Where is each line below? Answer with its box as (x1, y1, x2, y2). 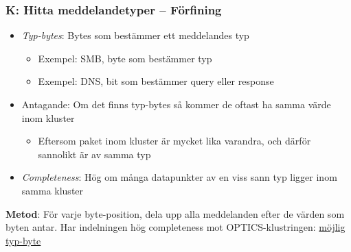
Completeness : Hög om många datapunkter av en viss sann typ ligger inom (21, 170, 337, 184)
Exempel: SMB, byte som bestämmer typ (38, 51, 212, 65)
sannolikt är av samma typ (38, 147, 151, 161)
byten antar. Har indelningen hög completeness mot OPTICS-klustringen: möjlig (5, 220, 346, 234)
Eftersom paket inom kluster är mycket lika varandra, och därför (38, 134, 311, 148)
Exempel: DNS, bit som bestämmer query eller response (38, 74, 274, 88)
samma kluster (21, 183, 84, 197)
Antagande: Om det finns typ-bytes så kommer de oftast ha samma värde (21, 97, 331, 111)
